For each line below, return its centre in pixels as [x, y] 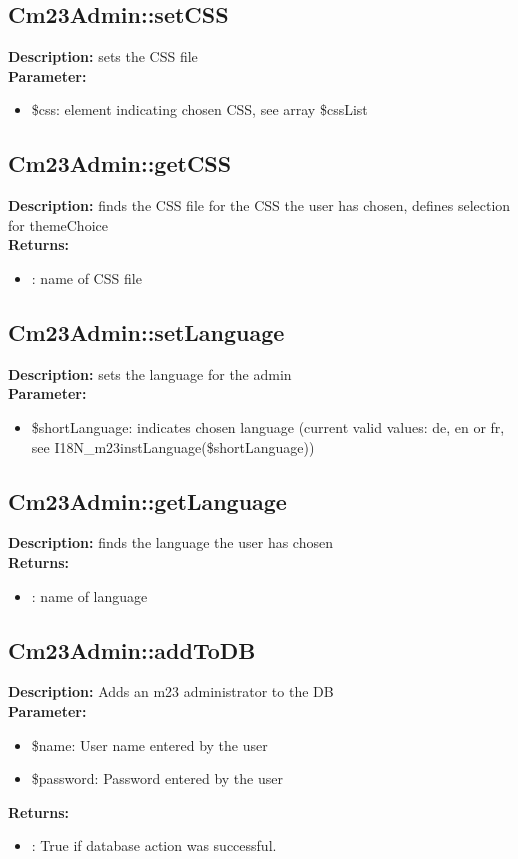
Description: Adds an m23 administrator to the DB [171, 691]
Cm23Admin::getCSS [120, 163]
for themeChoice [58, 224]
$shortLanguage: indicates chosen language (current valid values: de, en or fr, [268, 426]
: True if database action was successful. [154, 845]
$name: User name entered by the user [149, 744]
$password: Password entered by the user [157, 778]
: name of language [89, 595]
